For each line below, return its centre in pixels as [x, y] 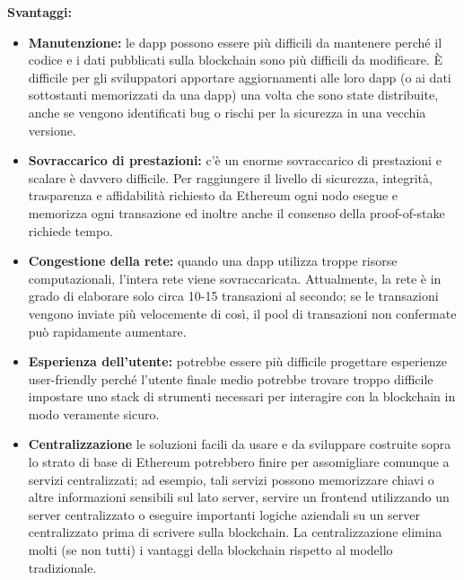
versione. [52, 130]
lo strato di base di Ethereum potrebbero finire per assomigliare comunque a [239, 462]
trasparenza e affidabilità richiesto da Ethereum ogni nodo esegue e [213, 195]
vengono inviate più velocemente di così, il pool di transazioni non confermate [242, 313]
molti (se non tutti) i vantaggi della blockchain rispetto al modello [210, 550]
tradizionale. [62, 567]
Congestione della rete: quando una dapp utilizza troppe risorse [213, 261]
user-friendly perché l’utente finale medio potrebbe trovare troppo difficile [231, 378]
